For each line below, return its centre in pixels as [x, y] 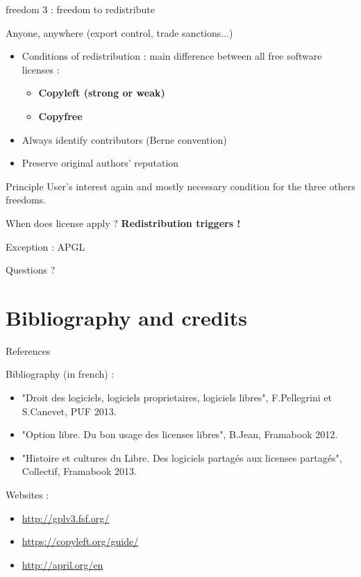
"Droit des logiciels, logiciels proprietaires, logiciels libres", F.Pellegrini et [177, 398]
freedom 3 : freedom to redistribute [80, 9]
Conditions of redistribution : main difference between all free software [172, 56]
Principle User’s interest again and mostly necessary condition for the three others [180, 186]
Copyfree [60, 116]
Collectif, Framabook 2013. [79, 471]
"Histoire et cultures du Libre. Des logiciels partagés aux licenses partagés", [182, 457]
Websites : [27, 494]
